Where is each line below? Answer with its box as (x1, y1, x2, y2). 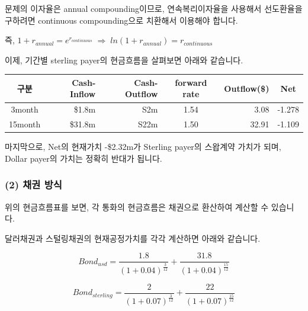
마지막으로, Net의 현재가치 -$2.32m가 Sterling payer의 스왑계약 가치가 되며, (5, 140, 281, 153)
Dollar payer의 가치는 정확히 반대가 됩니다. (5, 152, 162, 164)
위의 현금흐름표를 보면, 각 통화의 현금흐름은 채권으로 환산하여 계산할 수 (5, 200, 269, 213)
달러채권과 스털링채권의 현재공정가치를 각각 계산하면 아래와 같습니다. (5, 232, 261, 244)
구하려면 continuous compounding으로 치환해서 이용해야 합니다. (5, 14, 238, 26)
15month (9, 118, 41, 130)
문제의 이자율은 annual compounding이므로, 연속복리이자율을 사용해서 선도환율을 (5, 2, 303, 14)
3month (11, 103, 38, 116)
